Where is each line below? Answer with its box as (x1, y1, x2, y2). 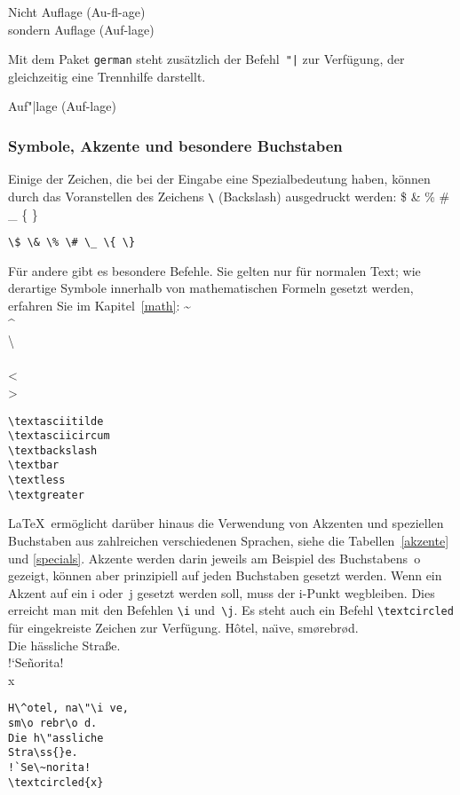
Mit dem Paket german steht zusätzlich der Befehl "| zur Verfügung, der (8, 50, 405, 68)
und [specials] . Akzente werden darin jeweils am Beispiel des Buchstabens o (8, 548, 421, 567)
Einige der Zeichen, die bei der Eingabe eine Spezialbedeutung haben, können (8, 169, 431, 188)
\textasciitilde (8, 414, 104, 428)
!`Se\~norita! (8, 761, 91, 775)
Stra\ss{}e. (8, 746, 78, 760)
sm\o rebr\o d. (8, 717, 98, 730)
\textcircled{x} (8, 775, 104, 789)
